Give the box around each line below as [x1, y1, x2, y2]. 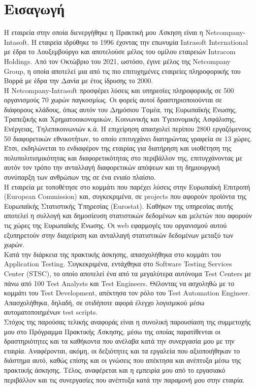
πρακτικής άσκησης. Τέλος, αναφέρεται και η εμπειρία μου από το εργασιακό [4, 364, 225, 375]
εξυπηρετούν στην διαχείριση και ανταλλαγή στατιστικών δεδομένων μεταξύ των [4, 229, 233, 240]
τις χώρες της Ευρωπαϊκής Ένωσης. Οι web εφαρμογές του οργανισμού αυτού [4, 220, 227, 230]
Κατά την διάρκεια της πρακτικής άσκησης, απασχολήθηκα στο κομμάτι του [4, 249, 221, 259]
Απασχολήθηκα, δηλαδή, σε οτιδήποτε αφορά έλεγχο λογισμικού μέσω [4, 297, 205, 307]
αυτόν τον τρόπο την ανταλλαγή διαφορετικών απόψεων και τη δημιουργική [4, 162, 220, 172]
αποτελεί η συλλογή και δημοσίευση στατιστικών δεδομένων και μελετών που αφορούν [4, 210, 252, 221]
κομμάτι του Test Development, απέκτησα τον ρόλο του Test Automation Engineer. [4, 288, 250, 298]
